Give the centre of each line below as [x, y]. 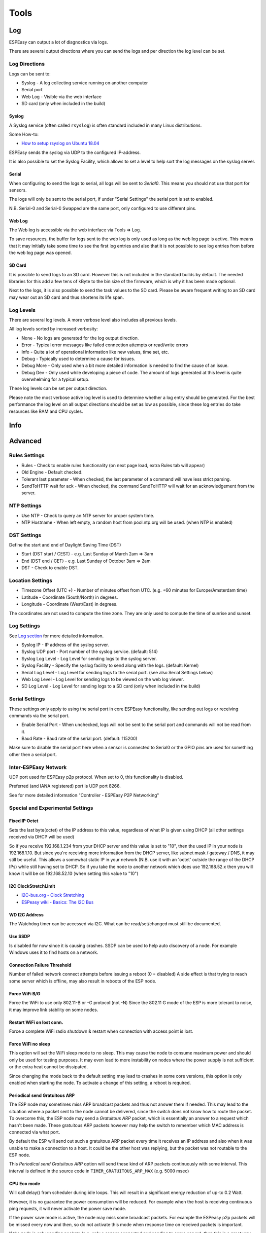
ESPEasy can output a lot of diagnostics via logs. [59, 42]
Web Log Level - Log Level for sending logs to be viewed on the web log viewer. [103, 679]
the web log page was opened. [41, 253]
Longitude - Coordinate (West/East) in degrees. [69, 604]
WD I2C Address [26, 914]
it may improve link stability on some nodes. [54, 1010]
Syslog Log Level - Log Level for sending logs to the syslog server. [89, 658]
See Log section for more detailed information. [56, 636]
